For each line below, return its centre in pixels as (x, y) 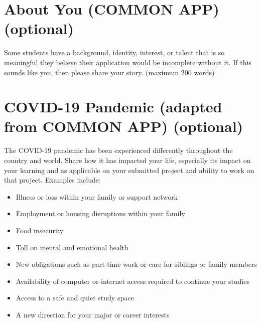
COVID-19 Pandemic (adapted (113, 107)
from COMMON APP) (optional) (124, 126)
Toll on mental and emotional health (72, 247)
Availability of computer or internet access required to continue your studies (133, 281)
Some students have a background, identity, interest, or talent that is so (114, 52)
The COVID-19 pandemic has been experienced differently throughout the (118, 150)
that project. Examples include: (52, 180)
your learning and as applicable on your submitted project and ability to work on (129, 170)
